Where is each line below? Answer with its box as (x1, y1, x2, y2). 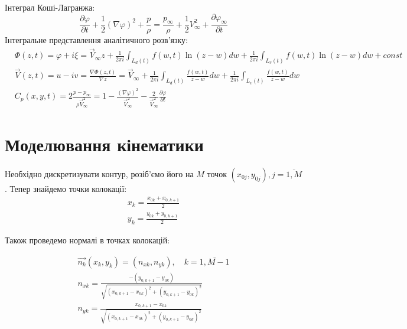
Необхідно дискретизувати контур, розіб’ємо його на (5, 167, 194, 180)
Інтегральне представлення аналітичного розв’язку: (5, 34, 188, 46)
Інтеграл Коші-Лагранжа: (5, 1, 95, 13)
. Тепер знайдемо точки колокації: (5, 182, 127, 194)
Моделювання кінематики (5, 132, 204, 156)
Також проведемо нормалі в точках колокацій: (5, 233, 170, 246)
